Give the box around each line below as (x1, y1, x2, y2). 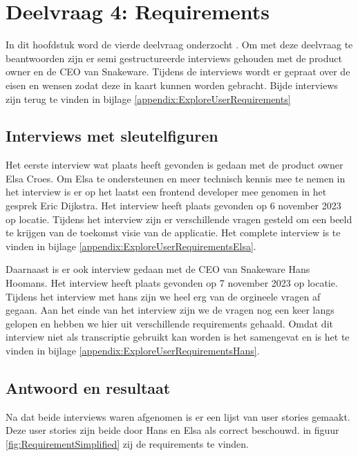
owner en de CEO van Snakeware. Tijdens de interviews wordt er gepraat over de (6, 64, 350, 79)
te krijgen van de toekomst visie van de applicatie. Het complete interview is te (6, 225, 341, 240)
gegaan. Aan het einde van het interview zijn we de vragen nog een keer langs (6, 303, 335, 317)
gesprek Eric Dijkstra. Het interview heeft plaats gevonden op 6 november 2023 (6, 198, 341, 213)
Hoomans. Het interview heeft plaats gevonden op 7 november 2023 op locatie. (6, 276, 338, 290)
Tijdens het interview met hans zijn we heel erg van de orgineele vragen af (6, 289, 321, 303)
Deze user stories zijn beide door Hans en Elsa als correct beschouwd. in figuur (6, 423, 339, 437)
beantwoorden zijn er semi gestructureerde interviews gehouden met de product (6, 50, 342, 65)
